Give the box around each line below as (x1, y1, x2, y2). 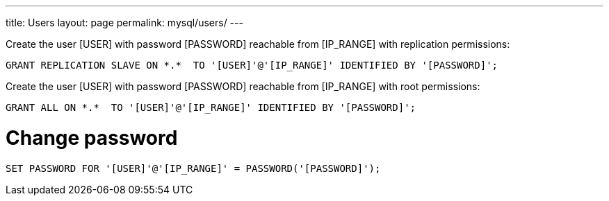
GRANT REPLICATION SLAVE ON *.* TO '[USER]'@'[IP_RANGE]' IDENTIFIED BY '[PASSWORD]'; (6, 60, 498, 71)
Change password (6, 125, 178, 150)
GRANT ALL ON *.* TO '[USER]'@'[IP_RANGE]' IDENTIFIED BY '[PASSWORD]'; (6, 102, 416, 113)
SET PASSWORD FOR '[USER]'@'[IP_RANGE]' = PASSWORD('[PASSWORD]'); (6, 162, 381, 174)
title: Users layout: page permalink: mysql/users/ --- (6, 17, 243, 28)
